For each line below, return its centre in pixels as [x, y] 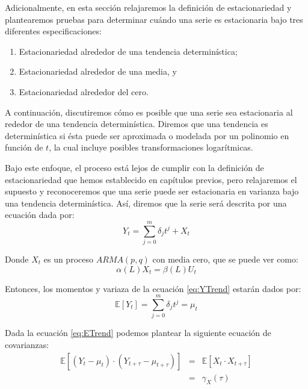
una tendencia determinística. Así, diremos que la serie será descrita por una [146, 203]
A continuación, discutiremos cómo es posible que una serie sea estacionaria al [149, 112]
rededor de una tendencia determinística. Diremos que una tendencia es [137, 124]
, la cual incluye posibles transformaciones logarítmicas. [151, 147]
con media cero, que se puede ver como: [225, 259]
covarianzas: [27, 344]
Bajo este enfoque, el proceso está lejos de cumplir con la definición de [134, 167]
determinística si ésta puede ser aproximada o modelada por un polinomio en [147, 135]
